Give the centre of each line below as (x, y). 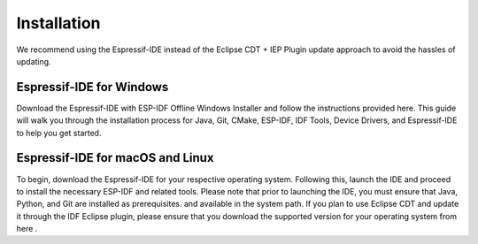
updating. (34, 61)
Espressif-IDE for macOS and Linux (115, 158)
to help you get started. (59, 133)
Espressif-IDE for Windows (93, 87)
